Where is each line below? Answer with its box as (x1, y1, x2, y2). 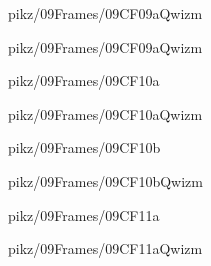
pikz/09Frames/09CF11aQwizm (8, 238, 203, 259)
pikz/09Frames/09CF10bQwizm (8, 170, 203, 191)
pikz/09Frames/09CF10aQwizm (8, 103, 203, 124)
